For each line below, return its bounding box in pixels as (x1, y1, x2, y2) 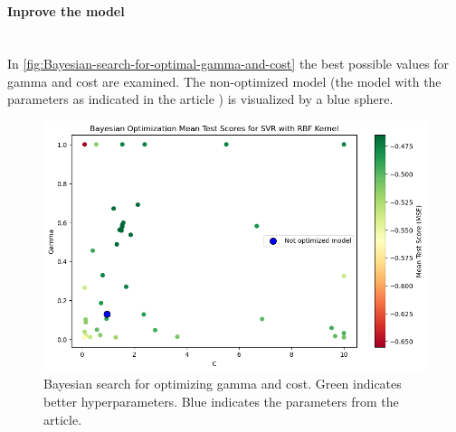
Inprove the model (7, 2, 125, 21)
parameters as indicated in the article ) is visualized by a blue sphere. (7, 89, 394, 108)
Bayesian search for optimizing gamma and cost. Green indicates (43, 374, 402, 393)
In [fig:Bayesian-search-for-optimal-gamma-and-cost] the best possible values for (7, 53, 450, 72)
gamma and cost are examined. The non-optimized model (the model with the (7, 71, 442, 90)
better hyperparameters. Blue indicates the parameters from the (43, 392, 399, 411)
